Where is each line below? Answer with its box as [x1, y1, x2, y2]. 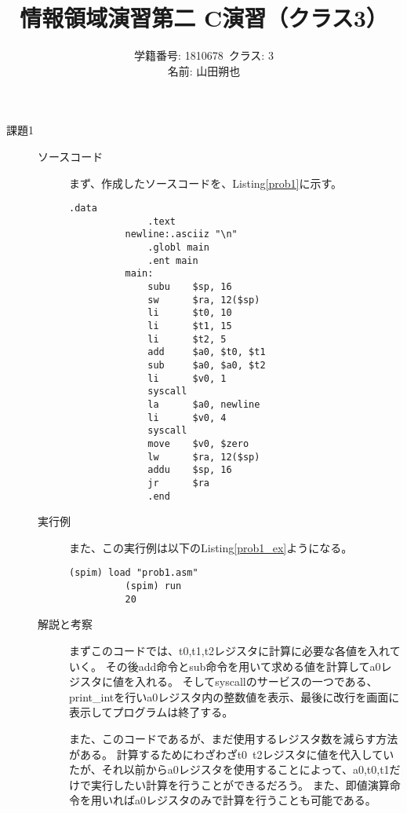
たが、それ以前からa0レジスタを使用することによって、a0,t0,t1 [69, 761, 390, 778]
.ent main [147, 255, 198, 266]
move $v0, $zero [147, 438, 249, 449]
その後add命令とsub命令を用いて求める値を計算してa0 [105, 657, 381, 674]
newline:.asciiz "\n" [125, 229, 238, 240]
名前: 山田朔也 [167, 62, 241, 79]
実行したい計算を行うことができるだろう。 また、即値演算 [90, 776, 390, 793]
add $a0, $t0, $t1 [147, 346, 266, 358]
